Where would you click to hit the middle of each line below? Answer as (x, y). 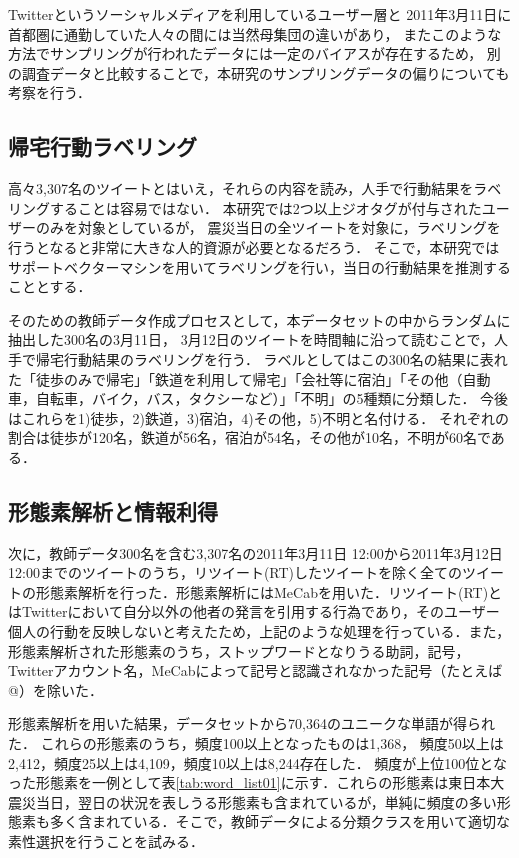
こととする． (50, 286)
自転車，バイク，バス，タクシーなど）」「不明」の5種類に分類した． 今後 (272, 398)
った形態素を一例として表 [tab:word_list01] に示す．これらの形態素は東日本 (249, 782)
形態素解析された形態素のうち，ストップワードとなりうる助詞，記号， (239, 650)
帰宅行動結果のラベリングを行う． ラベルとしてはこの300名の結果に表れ (271, 358)
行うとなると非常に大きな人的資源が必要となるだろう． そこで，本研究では (254, 246)
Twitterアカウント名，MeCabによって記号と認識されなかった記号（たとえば (255, 670)
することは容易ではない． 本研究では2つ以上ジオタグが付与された (265, 207)
